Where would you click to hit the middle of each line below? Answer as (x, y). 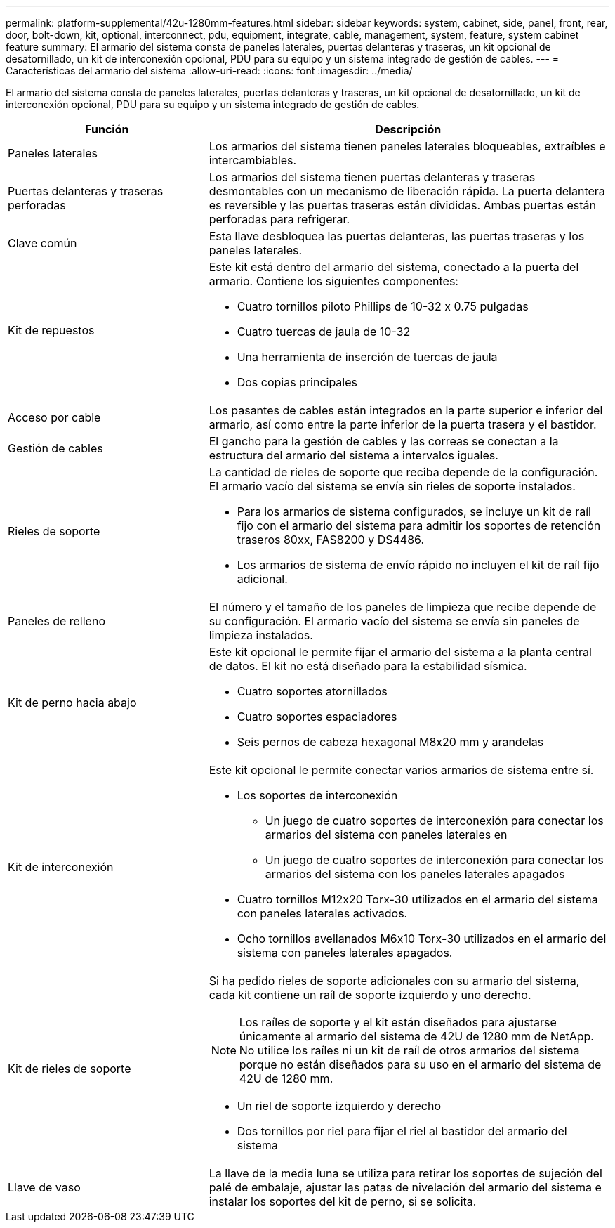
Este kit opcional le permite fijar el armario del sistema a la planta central (400, 652)
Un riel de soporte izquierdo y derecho (339, 1106)
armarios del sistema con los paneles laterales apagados (415, 874)
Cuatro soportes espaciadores (317, 717)
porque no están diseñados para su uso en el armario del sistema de (420, 1064)
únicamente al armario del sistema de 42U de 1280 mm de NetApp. (416, 1036)
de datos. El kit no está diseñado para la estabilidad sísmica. (368, 666)
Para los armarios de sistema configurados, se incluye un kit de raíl (414, 511)
